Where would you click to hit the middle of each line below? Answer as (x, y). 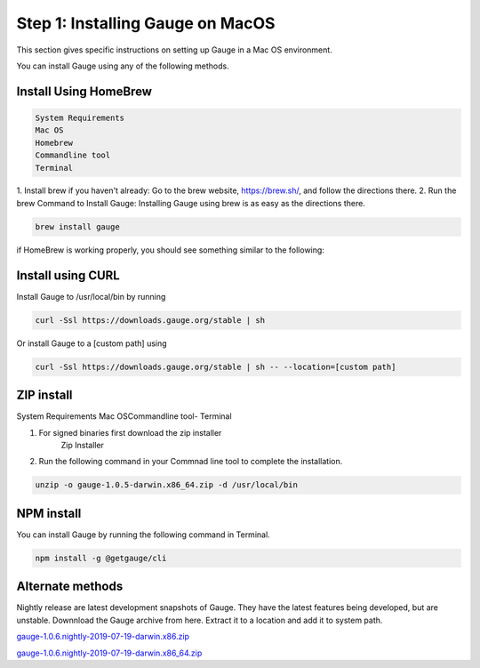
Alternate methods (70, 587)
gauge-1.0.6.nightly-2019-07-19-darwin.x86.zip (103, 637)
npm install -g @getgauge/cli (101, 558)
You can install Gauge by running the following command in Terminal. (143, 535)
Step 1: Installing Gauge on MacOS (146, 23)
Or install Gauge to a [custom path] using (92, 343)
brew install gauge (77, 226)
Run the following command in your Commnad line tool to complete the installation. (191, 462)
